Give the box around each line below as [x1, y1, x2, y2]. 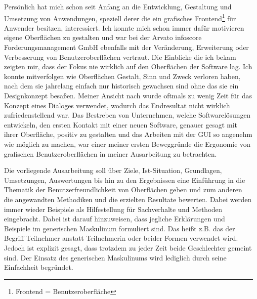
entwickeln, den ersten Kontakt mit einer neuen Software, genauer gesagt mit [4, 119, 237, 129]
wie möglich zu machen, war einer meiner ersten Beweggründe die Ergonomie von [4, 138, 251, 149]
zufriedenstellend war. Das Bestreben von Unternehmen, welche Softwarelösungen [4, 110, 251, 120]
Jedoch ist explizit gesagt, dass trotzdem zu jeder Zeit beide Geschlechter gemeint [4, 242, 252, 253]
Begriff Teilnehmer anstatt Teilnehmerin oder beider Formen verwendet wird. [4, 233, 238, 243]
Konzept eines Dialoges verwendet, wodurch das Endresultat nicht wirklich [4, 100, 230, 110]
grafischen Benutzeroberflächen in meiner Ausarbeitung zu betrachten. [4, 148, 217, 159]
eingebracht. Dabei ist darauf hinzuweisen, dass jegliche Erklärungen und [4, 214, 225, 224]
